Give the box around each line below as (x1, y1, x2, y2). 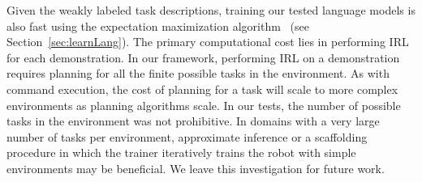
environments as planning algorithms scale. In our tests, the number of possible (6, 96, 401, 113)
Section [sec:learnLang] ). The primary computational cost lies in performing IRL (6, 33, 409, 50)
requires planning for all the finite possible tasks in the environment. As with (6, 65, 390, 82)
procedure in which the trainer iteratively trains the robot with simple (6, 144, 356, 161)
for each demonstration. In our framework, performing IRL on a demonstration (6, 49, 400, 66)
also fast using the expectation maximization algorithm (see (6, 17, 309, 34)
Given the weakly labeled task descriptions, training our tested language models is (6, 2, 416, 18)
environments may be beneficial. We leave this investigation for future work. (6, 159, 385, 176)
